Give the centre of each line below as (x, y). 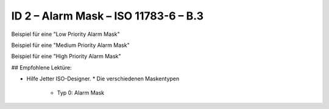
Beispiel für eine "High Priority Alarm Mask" (66, 56)
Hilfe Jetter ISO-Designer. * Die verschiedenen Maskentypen (103, 79)
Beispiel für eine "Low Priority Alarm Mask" (65, 34)
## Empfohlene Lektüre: (42, 68)
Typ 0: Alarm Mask (81, 93)
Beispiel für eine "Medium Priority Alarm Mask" (71, 45)
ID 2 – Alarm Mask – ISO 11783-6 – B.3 (108, 16)
